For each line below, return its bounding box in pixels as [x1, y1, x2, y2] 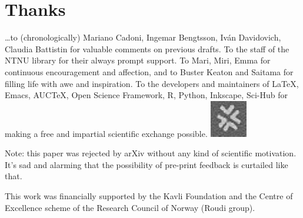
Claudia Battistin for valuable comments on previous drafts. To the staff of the [5, 42, 289, 55]
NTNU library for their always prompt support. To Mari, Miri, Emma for [5, 54, 271, 66]
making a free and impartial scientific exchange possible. [5, 127, 208, 139]
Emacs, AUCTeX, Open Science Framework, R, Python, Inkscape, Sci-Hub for [5, 89, 288, 101]
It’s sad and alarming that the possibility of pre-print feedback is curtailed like [5, 158, 288, 170]
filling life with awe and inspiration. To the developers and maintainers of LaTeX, [5, 77, 299, 89]
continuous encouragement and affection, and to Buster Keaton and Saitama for [5, 65, 294, 78]
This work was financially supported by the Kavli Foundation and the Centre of [5, 190, 293, 202]
